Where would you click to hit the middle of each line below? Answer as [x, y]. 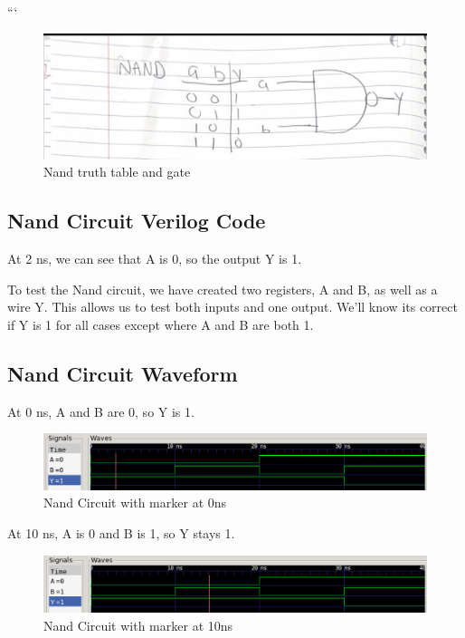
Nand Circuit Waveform [123, 373]
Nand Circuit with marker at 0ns [135, 503]
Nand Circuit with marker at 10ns [138, 625]
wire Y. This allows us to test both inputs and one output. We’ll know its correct [232, 307]
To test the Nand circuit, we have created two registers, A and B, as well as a [223, 289]
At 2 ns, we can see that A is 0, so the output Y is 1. [155, 259]
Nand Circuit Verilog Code [137, 221]
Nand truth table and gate [117, 172]
